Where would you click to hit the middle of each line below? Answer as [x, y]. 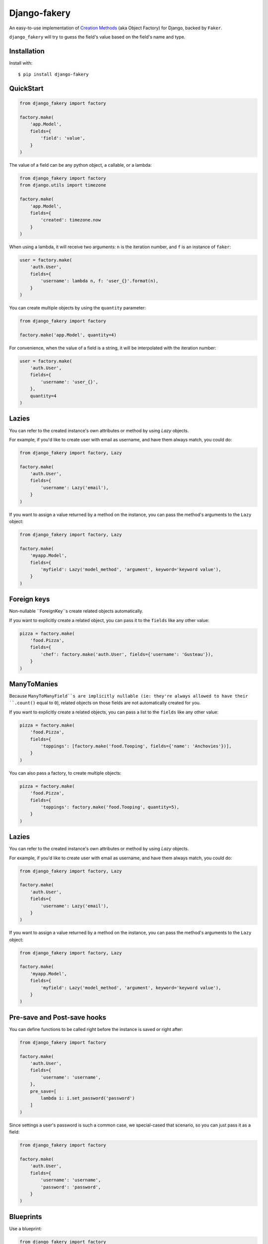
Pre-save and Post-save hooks [58, 1017]
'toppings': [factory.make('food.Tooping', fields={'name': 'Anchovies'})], [136, 746]
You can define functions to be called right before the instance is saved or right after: [96, 1029]
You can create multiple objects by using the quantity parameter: [77, 308]
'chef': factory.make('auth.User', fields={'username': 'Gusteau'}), [127, 654]
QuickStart [27, 89]
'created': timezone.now [71, 220]
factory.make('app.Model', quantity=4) [68, 335]
